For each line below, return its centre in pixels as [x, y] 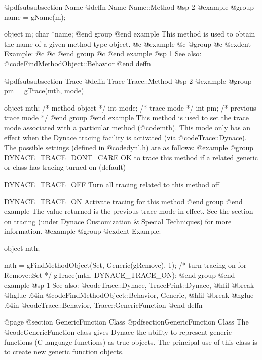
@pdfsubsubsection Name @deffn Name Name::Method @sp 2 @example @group [129, 7]
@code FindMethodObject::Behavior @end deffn [78, 63]
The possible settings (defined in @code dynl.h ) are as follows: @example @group [129, 147]
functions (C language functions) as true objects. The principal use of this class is [131, 341]
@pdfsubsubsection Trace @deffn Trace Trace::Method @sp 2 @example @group [128, 80]
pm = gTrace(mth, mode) [44, 91]
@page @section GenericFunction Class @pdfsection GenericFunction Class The [126, 322]
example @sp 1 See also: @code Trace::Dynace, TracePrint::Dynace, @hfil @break [129, 285]
